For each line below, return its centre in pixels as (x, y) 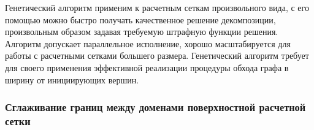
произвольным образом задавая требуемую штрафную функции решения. (142, 32)
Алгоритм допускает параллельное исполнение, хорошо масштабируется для (148, 43)
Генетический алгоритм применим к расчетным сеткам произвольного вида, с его (157, 7)
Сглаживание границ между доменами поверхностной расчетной (155, 107)
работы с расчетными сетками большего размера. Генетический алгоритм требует (157, 55)
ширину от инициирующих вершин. (72, 79)
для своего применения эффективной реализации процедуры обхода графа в (147, 67)
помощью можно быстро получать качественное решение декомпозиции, (140, 19)
